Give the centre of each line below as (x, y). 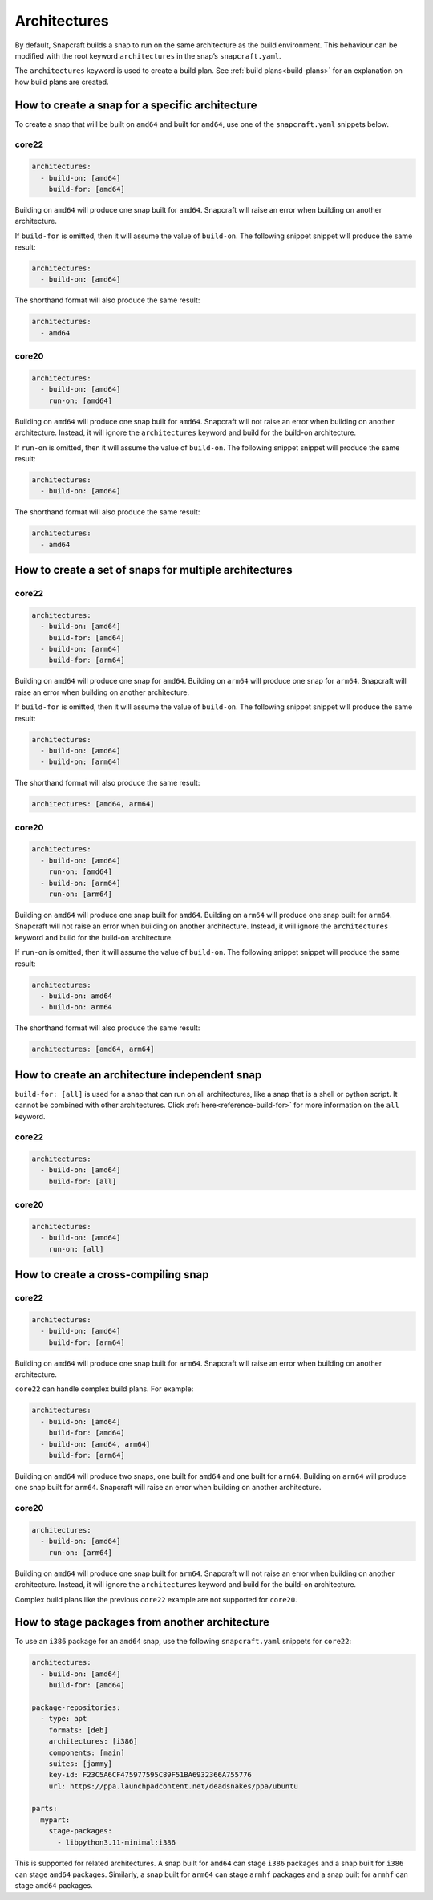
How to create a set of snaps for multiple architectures (154, 570)
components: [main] (87, 1752)
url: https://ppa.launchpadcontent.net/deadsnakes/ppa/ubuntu (173, 1786)
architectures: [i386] (93, 1742)
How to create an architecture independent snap (138, 1075)
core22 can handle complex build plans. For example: (104, 1389)
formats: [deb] (78, 1730)
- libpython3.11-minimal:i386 (117, 1842)
